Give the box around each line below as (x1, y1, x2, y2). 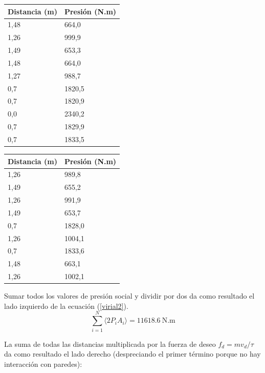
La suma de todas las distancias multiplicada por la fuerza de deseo (4, 338, 216, 349)
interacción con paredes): (4, 358, 82, 369)
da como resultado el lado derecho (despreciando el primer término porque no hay (4, 348, 261, 359)
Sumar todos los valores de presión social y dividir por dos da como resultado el (4, 290, 255, 301)
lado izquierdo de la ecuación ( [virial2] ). (4, 300, 128, 311)
